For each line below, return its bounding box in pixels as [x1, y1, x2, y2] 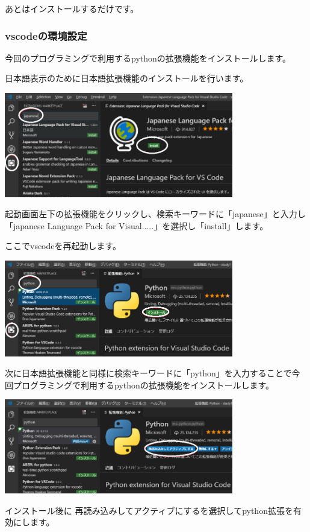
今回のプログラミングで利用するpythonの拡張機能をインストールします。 [5, 51, 291, 64]
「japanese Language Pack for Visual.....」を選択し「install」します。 [5, 219, 268, 232]
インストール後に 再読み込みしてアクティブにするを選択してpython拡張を [5, 504, 293, 516]
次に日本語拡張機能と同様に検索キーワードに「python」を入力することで [5, 367, 292, 379]
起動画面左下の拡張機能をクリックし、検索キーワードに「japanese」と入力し [5, 207, 306, 220]
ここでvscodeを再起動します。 [5, 239, 122, 252]
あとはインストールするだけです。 [5, 2, 139, 14]
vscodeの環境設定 [5, 28, 87, 43]
